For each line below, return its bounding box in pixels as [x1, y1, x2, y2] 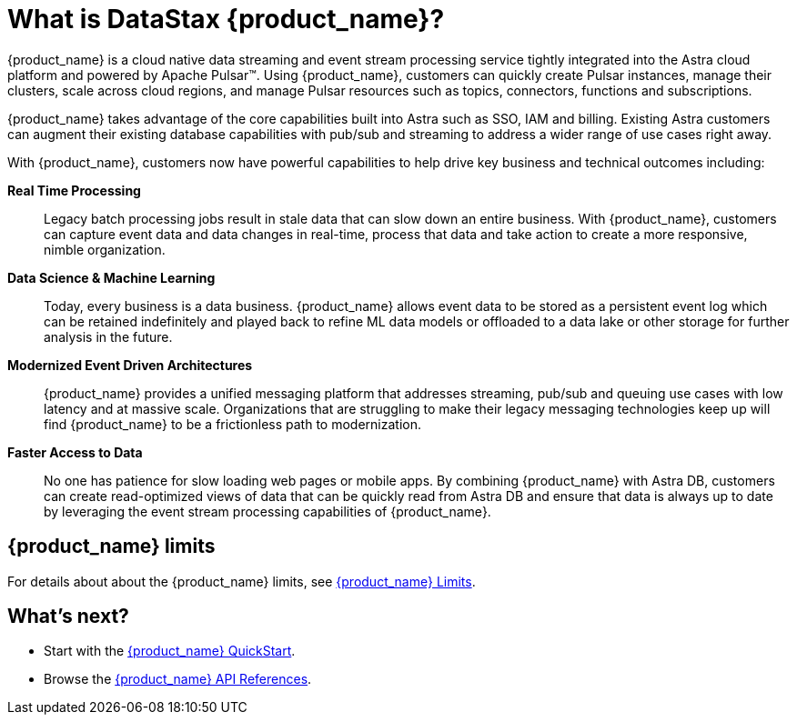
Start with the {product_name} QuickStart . [44, 643, 296, 659]
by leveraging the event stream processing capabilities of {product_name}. [44, 503, 491, 519]
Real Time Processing [7, 182, 141, 198]
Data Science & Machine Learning [7, 269, 216, 286]
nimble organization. [44, 241, 166, 257]
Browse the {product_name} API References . [44, 671, 312, 687]
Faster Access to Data [7, 444, 143, 460]
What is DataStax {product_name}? [7, 4, 445, 35]
